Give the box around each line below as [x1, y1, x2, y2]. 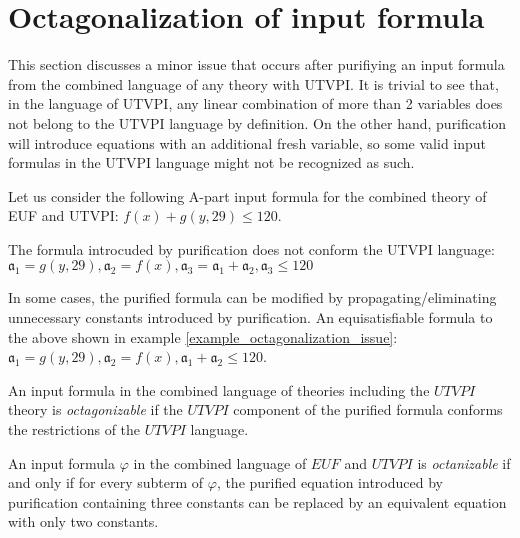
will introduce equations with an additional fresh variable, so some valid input [8, 132, 487, 153]
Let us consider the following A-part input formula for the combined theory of [8, 185, 487, 206]
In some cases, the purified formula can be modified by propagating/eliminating [8, 287, 497, 308]
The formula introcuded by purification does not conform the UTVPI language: [8, 238, 495, 259]
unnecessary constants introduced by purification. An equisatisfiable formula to [8, 307, 493, 328]
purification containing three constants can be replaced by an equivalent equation [8, 491, 507, 512]
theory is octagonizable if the [8, 399, 183, 420]
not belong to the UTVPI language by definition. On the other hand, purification [8, 112, 507, 133]
